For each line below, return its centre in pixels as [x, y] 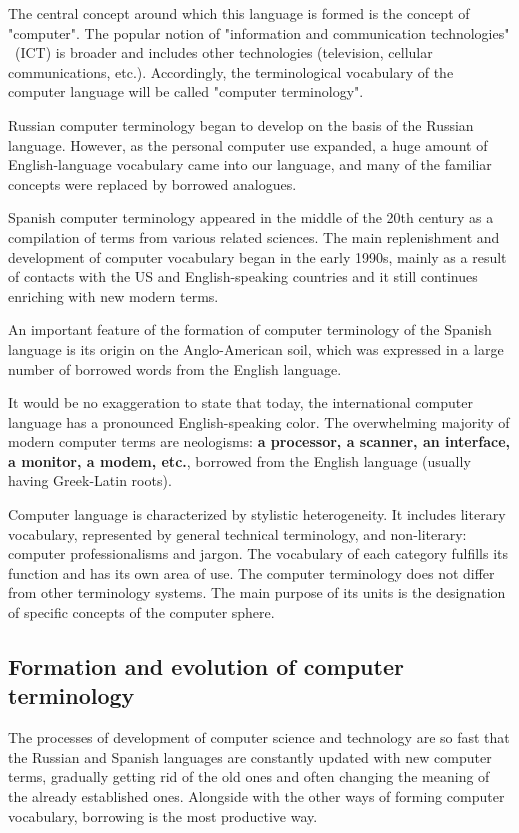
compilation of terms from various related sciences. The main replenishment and [254, 236]
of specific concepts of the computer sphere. [141, 612]
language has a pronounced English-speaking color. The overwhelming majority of [259, 421]
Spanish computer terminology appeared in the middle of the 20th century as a [251, 217]
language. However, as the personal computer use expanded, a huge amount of [248, 144]
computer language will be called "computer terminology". [186, 91]
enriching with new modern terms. [113, 295]
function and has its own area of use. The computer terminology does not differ [251, 572]
